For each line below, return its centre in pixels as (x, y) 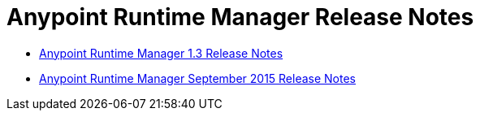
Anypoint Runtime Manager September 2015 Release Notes (198, 78)
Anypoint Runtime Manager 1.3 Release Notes (161, 53)
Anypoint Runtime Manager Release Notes (240, 17)
